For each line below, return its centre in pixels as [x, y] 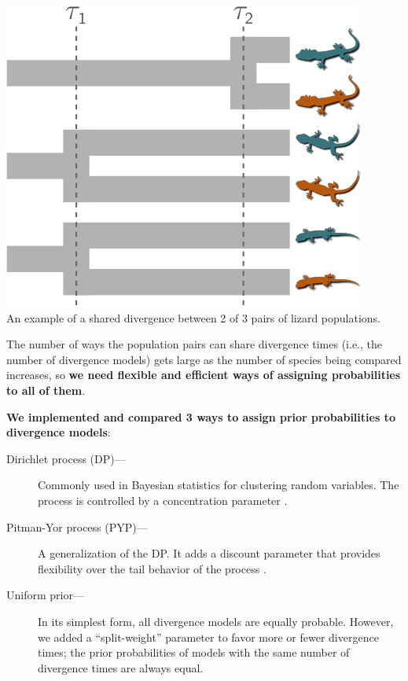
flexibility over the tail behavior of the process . [152, 568]
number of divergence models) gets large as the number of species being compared [204, 359]
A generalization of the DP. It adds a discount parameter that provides [209, 553]
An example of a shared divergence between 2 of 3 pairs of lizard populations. [193, 317]
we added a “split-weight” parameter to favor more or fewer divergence [208, 637]
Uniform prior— [45, 595]
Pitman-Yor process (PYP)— [77, 526]
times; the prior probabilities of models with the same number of [194, 652]
